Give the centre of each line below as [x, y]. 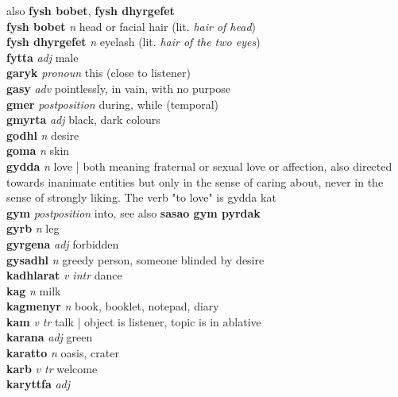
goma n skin [38, 150]
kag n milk [34, 290]
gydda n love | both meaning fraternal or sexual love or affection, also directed [199, 166]
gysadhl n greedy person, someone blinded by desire [135, 259]
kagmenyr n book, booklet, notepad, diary [113, 306]
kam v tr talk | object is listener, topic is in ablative [134, 321]
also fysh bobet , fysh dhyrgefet [91, 10]
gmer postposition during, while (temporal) [112, 104]
